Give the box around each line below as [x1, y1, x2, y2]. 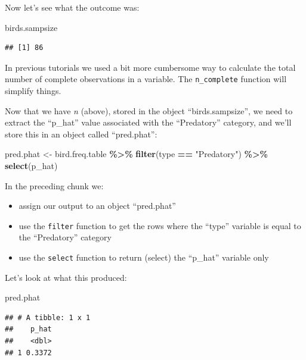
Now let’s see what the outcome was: [5, 1, 140, 13]
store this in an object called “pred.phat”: [5, 127, 157, 140]
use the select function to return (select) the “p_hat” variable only [18, 251, 269, 264]
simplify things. [5, 84, 61, 97]
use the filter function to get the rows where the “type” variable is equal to [18, 219, 301, 231]
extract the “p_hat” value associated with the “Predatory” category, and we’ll [5, 116, 292, 129]
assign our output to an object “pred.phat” [18, 199, 176, 212]
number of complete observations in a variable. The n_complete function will [5, 73, 287, 85]
